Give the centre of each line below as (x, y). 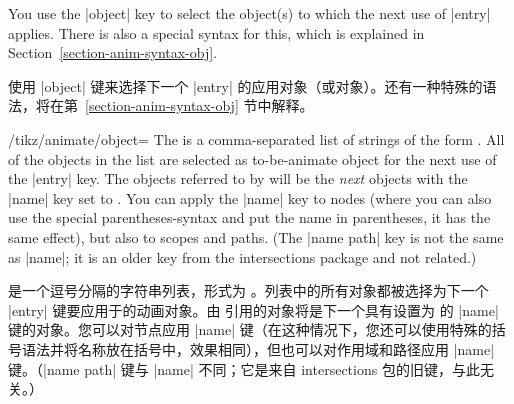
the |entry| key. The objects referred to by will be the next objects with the (238, 178)
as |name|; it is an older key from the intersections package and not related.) (242, 256)
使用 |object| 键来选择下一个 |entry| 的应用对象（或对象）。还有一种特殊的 (245, 85)
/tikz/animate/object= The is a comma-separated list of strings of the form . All (256, 138)
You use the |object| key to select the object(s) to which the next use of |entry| (249, 13)
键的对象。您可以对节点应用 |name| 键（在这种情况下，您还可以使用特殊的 (250, 329)
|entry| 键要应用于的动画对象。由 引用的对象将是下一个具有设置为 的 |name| (253, 309)
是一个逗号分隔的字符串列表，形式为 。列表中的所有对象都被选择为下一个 (248, 290)
